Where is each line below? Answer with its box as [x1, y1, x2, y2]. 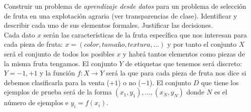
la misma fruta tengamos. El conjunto [4, 58, 117, 68]
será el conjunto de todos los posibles [4, 48, 115, 58]
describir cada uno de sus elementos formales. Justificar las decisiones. [4, 20, 213, 30]
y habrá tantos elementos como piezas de [123, 48, 245, 58]
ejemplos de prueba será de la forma [4, 87, 112, 97]
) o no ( [118, 77, 141, 87]
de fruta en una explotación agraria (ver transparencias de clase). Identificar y [4, 10, 237, 20]
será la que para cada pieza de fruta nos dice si [106, 68, 247, 78]
